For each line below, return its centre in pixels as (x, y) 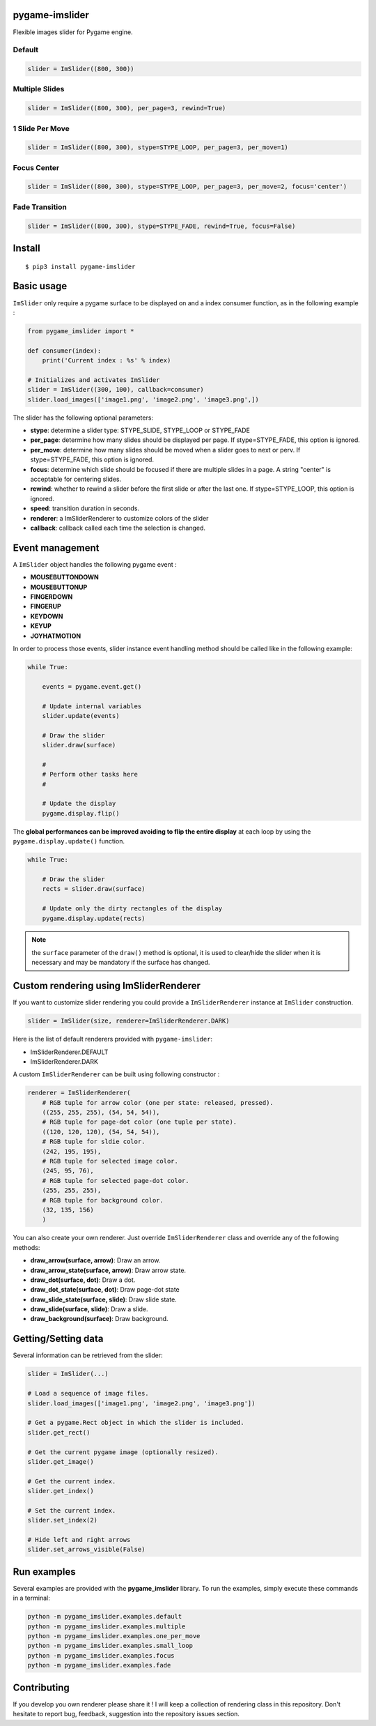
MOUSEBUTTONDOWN (64, 577)
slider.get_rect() (59, 1432)
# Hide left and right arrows (79, 1540)
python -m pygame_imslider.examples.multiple (107, 1626)
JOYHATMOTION (56, 636)
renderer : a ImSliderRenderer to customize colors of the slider (119, 518)
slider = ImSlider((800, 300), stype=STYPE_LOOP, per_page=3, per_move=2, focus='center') (187, 187)
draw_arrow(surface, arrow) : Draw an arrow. (95, 1260)
